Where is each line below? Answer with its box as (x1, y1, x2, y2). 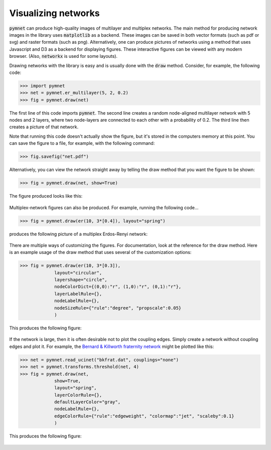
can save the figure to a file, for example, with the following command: (9, 140, 155, 146)
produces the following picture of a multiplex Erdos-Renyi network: (9, 231, 148, 237)
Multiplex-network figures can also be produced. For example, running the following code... (9, 204, 199, 211)
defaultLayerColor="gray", (54, 399, 120, 405)
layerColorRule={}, (54, 392, 102, 398)
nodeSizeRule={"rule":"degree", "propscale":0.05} (54, 305, 182, 311)
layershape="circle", (54, 277, 107, 283)
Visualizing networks (9, 8, 100, 19)
